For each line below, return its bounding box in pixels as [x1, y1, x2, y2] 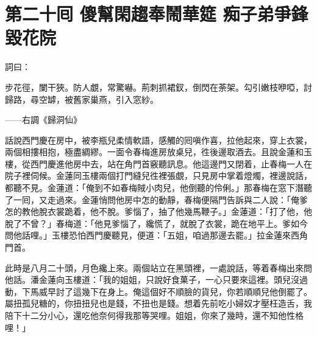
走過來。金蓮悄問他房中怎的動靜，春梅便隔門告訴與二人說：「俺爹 [47, 193, 308, 206]
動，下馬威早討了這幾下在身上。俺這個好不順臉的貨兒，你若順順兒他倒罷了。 [5, 285, 312, 297]
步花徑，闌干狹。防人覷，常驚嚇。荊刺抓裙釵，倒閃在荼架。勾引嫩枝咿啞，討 [5, 80, 312, 93]
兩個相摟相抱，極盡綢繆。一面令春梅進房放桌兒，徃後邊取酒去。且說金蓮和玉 [5, 145, 312, 158]
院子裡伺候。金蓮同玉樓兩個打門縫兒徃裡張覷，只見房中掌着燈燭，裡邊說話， [5, 169, 312, 182]
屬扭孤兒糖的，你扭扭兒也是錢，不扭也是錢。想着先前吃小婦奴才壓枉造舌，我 [5, 297, 312, 310]
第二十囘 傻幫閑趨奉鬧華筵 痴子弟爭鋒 [5, 1, 308, 26]
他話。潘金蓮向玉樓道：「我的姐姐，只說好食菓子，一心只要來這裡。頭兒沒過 [5, 273, 308, 286]
